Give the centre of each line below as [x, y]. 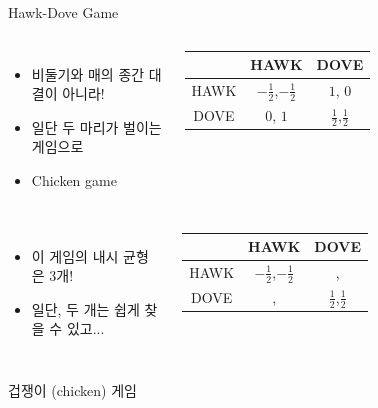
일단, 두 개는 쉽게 [85, 308]
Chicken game [74, 179]
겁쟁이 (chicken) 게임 [72, 389]
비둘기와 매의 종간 [88, 73]
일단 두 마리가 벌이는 [96, 126]
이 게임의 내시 [75, 255]
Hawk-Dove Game [63, 12]
